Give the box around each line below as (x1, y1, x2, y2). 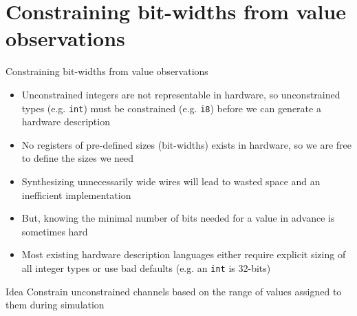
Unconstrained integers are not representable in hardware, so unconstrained (21, 87, 340, 101)
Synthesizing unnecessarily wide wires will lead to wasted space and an (21, 173, 321, 188)
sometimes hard (21, 224, 88, 238)
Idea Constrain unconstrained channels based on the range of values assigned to (6, 284, 342, 298)
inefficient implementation (21, 187, 131, 202)
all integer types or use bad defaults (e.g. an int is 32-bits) (21, 260, 271, 275)
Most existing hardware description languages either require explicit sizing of (21, 247, 346, 262)
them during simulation (6, 297, 105, 312)
